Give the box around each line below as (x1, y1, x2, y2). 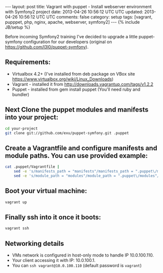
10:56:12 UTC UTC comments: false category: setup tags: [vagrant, (18, 14, 153, 20)
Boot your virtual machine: (5, 187, 87, 195)
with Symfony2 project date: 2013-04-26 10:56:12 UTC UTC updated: (5, 9, 144, 15)
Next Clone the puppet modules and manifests (5, 106, 149, 114)
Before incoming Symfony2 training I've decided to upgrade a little (5, 34, 138, 39)
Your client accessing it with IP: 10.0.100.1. (12, 257, 96, 263)
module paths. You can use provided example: (5, 151, 148, 160)
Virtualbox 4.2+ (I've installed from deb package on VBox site (12, 71, 135, 77)
